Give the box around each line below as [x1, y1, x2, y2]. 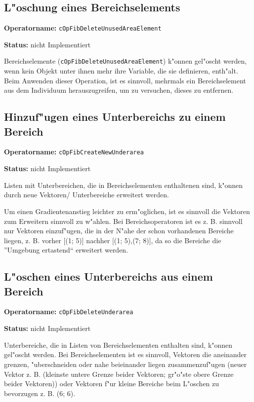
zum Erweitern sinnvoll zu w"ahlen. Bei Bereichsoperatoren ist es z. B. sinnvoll [4, 216, 243, 226]
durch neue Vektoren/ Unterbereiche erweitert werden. [4, 189, 169, 200]
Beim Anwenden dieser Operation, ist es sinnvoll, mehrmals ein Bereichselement [4, 75, 246, 85]
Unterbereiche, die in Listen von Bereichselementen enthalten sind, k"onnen [4, 339, 233, 350]
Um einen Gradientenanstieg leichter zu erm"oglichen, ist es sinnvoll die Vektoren [4, 206, 250, 216]
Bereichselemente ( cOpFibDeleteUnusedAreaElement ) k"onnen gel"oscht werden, [4, 56, 247, 66]
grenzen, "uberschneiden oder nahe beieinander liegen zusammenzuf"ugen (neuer [4, 359, 247, 369]
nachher [86, 235, 110, 245]
